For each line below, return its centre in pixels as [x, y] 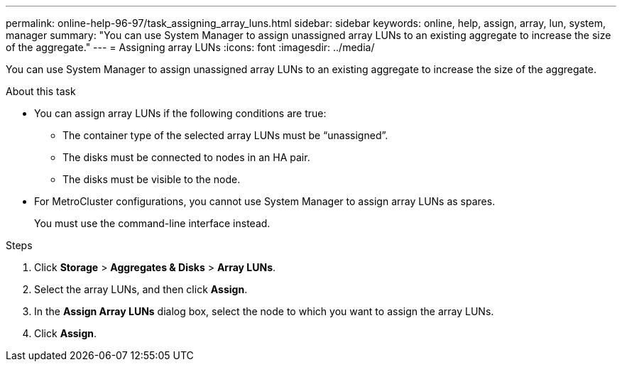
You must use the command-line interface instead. [152, 223]
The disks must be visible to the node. [152, 179]
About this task [41, 91]
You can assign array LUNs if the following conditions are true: [180, 113]
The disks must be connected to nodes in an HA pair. [186, 157]
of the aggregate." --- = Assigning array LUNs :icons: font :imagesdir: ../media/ [190, 47]
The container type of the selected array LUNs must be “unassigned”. [225, 135]
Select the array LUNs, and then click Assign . [141, 289]
